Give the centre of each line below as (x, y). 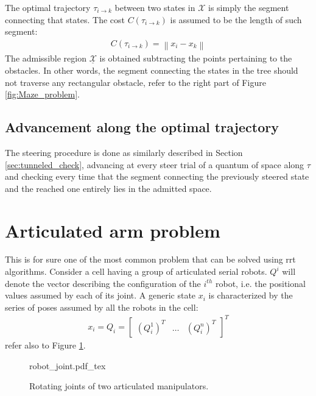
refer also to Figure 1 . (45, 345)
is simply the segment (248, 7)
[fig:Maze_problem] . (42, 94)
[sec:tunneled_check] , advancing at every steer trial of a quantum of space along (155, 164)
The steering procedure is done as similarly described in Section (124, 152)
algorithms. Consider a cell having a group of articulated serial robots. (136, 271)
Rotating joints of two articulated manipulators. (119, 386)
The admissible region (46, 58)
